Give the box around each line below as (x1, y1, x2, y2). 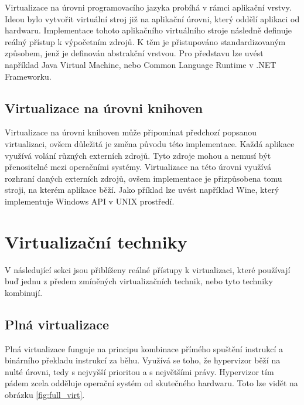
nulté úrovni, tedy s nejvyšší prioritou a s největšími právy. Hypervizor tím (5, 365, 274, 377)
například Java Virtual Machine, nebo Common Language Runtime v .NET (5, 58, 276, 70)
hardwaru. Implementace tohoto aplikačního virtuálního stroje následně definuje (5, 24, 292, 36)
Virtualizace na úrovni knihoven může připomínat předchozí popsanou (5, 126, 257, 138)
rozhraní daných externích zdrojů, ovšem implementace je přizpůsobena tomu (5, 172, 282, 184)
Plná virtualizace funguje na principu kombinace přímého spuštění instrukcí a (5, 342, 283, 355)
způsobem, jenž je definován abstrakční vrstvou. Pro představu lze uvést (5, 47, 264, 59)
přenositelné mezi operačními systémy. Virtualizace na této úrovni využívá (5, 161, 271, 173)
